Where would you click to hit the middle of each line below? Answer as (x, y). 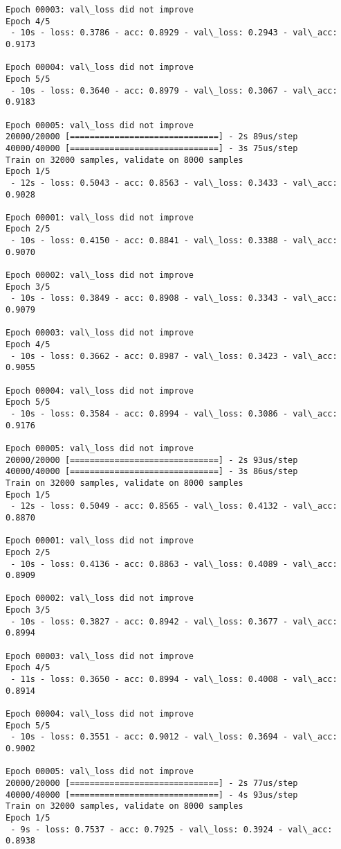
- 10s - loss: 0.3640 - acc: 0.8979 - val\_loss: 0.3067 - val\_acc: (174, 90)
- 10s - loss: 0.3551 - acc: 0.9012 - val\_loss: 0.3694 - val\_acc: (174, 737)
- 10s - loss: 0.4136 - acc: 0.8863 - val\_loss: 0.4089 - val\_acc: (174, 564)
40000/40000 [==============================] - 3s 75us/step (152, 148)
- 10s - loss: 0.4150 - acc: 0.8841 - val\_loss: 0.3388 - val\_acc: (174, 241)
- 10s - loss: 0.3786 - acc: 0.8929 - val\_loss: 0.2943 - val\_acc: (174, 33)
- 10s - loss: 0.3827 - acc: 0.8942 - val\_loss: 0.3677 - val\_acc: (174, 621)
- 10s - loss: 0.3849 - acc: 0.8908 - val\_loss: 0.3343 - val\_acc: (174, 298)
